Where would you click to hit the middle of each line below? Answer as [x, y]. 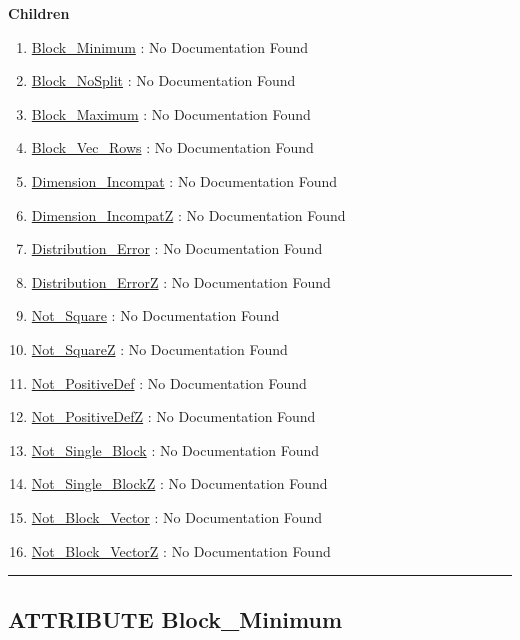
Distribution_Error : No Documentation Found [177, 248]
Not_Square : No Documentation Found [155, 315]
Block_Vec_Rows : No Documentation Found [172, 147]
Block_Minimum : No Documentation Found [170, 46]
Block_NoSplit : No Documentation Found [163, 80]
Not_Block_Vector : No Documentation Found [177, 516]
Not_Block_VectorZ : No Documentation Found [181, 550]
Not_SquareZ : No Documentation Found [159, 348]
